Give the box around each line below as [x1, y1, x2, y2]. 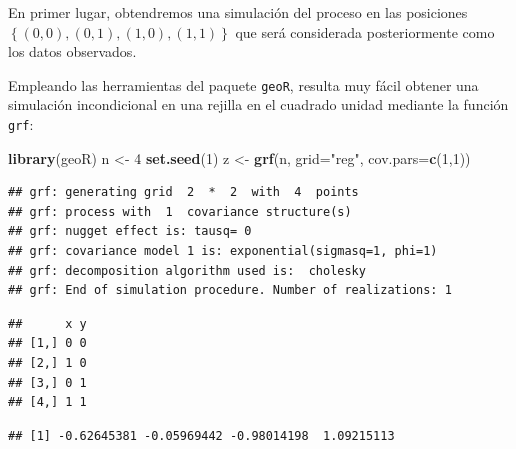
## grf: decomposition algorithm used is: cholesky [8, 263, 366, 278]
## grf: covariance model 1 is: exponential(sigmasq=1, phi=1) [8, 244, 438, 259]
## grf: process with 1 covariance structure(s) [8, 204, 352, 219]
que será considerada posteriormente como [235, 21, 495, 42]
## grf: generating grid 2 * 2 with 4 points [8, 185, 359, 200]
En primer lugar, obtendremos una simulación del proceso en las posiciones [8, 2, 468, 22]
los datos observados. [8, 41, 137, 62]
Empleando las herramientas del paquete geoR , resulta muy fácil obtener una [8, 74, 479, 95]
